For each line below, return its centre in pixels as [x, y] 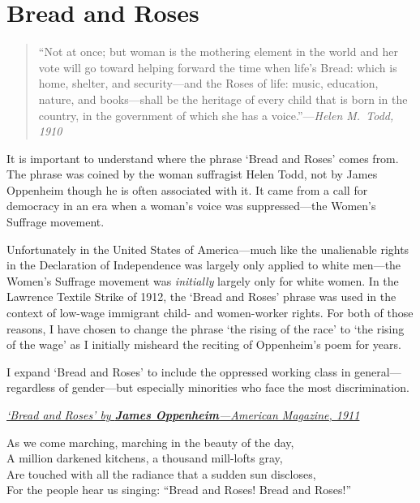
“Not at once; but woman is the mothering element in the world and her [218, 52]
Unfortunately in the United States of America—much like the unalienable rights [208, 249]
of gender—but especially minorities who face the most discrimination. [234, 387]
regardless [31, 387]
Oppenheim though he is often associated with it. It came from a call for [187, 189]
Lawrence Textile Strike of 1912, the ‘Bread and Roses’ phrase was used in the [201, 297]
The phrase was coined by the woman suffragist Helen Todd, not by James [192, 174]
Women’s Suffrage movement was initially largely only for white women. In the [203, 280]
